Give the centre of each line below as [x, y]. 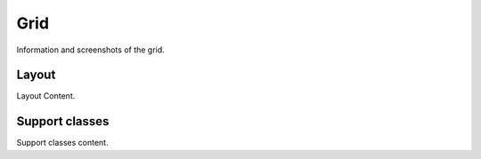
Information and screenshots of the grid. [90, 50]
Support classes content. [62, 143]
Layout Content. [46, 96]
